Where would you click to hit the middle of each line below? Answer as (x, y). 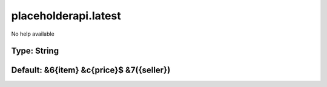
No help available (33, 34)
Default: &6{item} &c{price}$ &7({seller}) (91, 70)
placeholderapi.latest (66, 16)
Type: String (35, 51)
